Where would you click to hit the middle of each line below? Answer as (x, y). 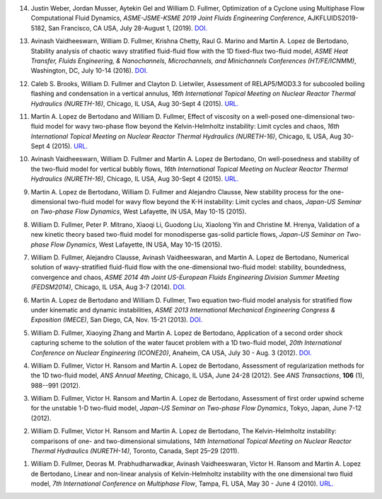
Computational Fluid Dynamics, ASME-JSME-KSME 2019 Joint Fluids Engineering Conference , (168, 18)
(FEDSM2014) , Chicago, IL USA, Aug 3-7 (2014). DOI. (109, 287)
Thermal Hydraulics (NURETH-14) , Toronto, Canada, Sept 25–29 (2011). (135, 451)
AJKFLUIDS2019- (333, 18)
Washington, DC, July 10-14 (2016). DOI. (89, 71)
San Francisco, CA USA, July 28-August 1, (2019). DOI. (128, 28)
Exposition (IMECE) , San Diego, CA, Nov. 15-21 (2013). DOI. (117, 320)
